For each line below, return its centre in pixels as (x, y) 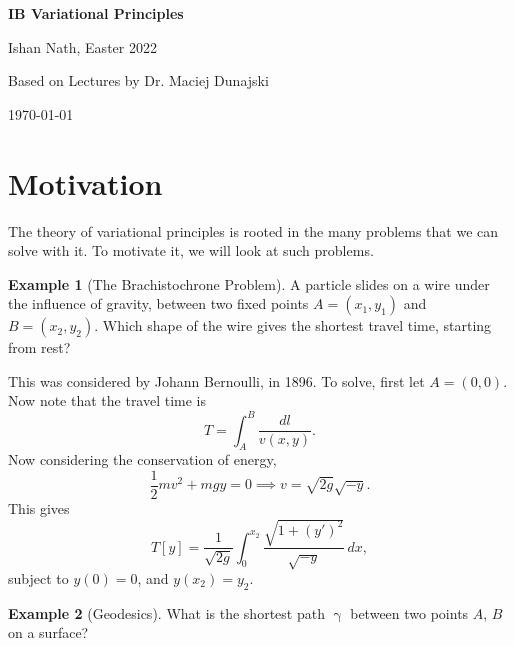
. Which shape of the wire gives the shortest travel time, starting (293, 325)
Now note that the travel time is (107, 400)
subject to (38, 577)
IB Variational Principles (96, 13)
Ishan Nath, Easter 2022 (82, 46)
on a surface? (48, 632)
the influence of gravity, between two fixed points (158, 303)
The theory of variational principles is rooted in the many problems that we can (253, 230)
